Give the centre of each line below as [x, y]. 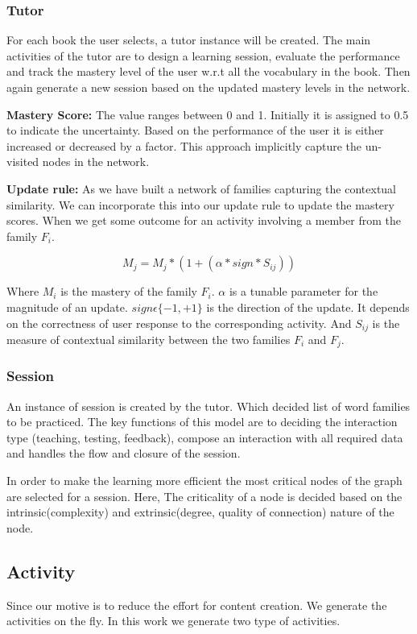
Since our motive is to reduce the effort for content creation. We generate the [197, 605]
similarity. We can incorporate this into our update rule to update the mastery [200, 204]
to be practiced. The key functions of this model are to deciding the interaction [202, 422]
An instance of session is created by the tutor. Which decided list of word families [208, 406]
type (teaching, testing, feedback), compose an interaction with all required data [205, 437]
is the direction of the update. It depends [308, 307]
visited [23, 162]
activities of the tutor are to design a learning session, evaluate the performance [203, 55]
